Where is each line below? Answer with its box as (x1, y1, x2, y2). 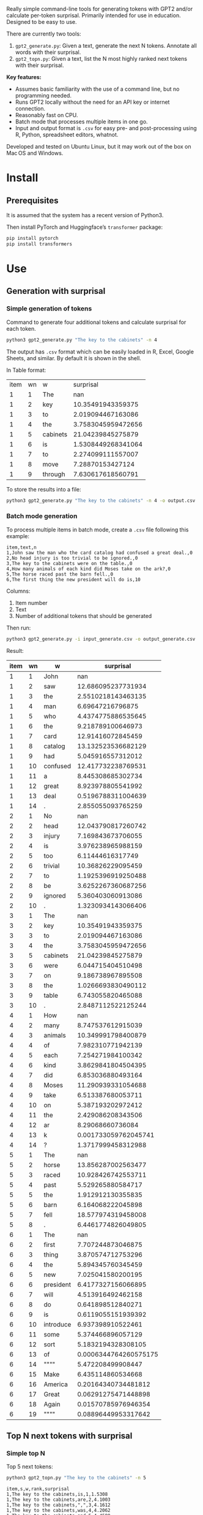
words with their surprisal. (15, 48, 81, 56)
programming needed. (15, 92, 72, 99)
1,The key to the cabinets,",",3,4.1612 (6, 1502, 111, 1508)
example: (6, 532, 29, 539)
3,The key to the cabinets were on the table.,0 (6, 560, 133, 566)
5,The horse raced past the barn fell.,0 (6, 571, 114, 577)
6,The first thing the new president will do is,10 (6, 576, 141, 582)
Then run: (6, 624, 31, 631)
